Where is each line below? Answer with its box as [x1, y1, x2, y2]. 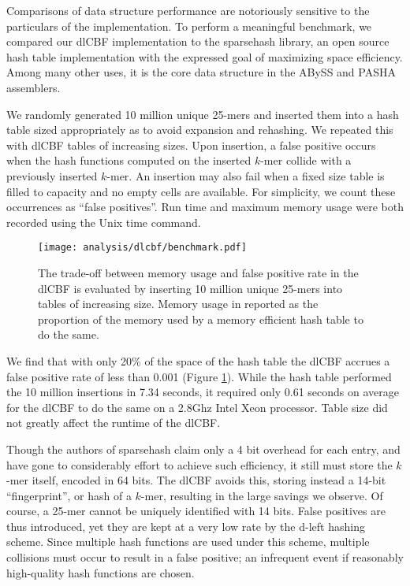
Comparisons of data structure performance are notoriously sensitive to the [6, 2, 370, 18]
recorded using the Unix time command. [6, 213, 201, 230]
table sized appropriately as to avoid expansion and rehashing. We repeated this [6, 121, 393, 138]
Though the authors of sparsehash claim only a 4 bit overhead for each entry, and [6, 440, 401, 457]
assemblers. [6, 79, 61, 95]
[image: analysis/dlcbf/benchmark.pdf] [38, 242, 247, 254]
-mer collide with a [260, 152, 352, 169]
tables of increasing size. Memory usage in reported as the [38, 295, 319, 312]
